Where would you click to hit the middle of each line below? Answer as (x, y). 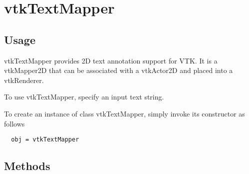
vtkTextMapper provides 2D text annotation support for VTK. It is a (111, 60)
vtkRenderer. (24, 80)
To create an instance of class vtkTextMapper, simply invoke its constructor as (124, 113)
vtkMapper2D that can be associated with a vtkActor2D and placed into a (119, 70)
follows (14, 123)
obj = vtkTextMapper (45, 140)
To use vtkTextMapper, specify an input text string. (84, 97)
